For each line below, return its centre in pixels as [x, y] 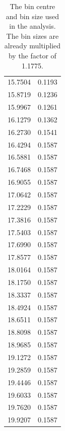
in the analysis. [32, 26]
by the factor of [32, 55]
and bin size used [32, 16]
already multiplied [32, 46]
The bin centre [32, 6]
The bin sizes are [32, 35]
